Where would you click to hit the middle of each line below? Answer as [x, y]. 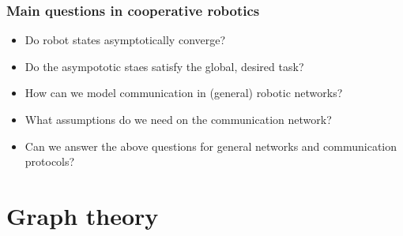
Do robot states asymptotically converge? [125, 40]
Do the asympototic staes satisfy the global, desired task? [164, 66]
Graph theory [83, 215]
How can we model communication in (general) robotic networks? [184, 93]
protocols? [50, 161]
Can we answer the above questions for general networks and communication [211, 146]
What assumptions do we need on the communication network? [178, 119]
